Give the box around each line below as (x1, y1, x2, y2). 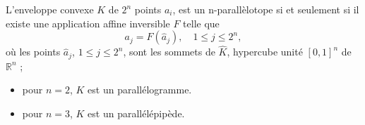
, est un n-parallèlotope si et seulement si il (172, 2, 359, 16)
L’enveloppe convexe (6, 2, 94, 16)
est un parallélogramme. (88, 82, 192, 97)
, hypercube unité (227, 44, 303, 59)
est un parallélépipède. (88, 106, 185, 121)
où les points (6, 44, 61, 59)
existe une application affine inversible (6, 15, 170, 30)
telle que (183, 15, 220, 30)
